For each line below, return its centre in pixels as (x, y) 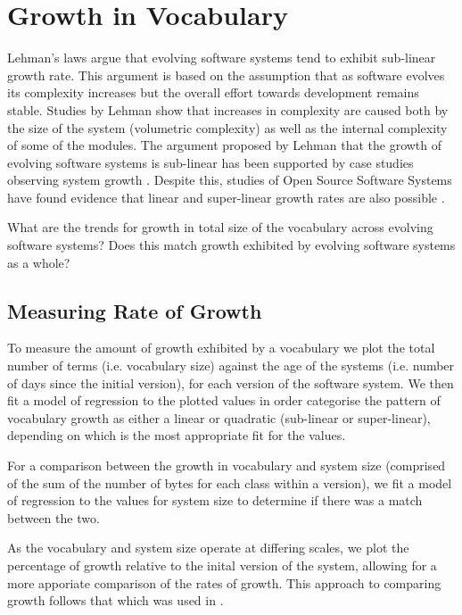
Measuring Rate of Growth (135, 310)
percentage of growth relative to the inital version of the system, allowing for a (222, 565)
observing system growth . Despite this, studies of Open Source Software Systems (230, 180)
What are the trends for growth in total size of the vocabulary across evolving (220, 227)
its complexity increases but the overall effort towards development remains (213, 92)
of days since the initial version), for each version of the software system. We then (231, 382)
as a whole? (39, 262)
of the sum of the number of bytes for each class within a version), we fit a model (230, 482)
